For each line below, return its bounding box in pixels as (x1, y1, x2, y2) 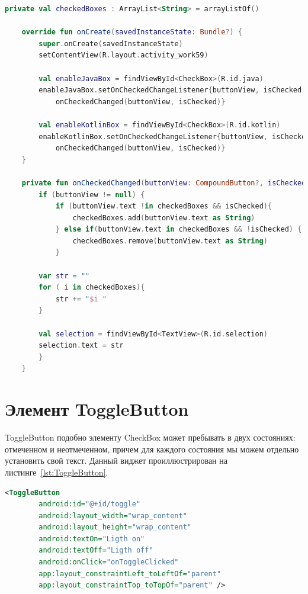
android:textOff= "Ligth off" (38, 546, 153, 555)
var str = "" (38, 271, 90, 280)
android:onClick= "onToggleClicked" (38, 558, 179, 567)
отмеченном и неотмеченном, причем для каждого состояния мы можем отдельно (5, 442, 299, 455)
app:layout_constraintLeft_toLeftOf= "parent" (38, 569, 222, 578)
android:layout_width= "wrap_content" (38, 511, 187, 520)
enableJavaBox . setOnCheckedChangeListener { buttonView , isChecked (38, 86, 302, 95)
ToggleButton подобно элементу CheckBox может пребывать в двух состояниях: (5, 431, 296, 444)
